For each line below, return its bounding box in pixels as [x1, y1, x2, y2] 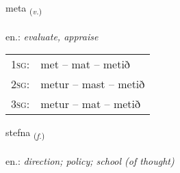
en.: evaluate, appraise [5, 29, 99, 43]
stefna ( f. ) [5, 125, 45, 142]
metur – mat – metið [40, 96, 141, 112]
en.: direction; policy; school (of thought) [5, 154, 175, 168]
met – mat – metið [40, 56, 130, 72]
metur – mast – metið [40, 76, 145, 92]
